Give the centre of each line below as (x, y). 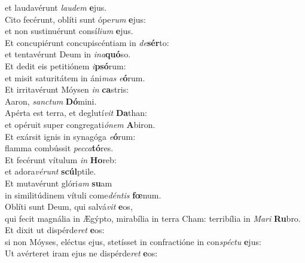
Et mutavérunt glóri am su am (59, 183)
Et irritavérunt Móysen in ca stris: (67, 89)
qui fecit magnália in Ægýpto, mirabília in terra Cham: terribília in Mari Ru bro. (153, 218)
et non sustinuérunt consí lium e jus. (69, 31)
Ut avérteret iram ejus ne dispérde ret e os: (81, 253)
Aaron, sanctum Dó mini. (51, 101)
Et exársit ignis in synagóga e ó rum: (70, 136)
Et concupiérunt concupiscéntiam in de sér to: (87, 42)
